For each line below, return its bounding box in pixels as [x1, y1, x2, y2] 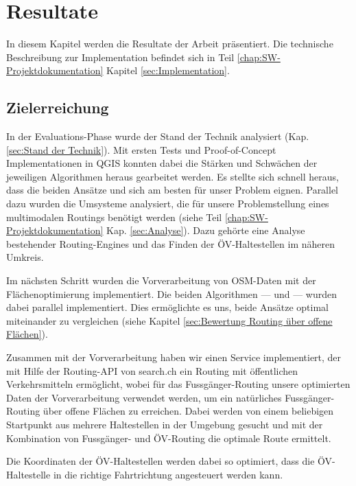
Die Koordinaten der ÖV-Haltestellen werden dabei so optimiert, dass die [6, 454, 315, 468]
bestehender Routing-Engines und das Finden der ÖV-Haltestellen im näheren [6, 236, 335, 251]
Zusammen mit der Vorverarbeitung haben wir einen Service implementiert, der [6, 350, 342, 364]
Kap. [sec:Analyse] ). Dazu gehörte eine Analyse [106, 223, 305, 238]
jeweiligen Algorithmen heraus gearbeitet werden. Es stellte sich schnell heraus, [6, 169, 339, 183]
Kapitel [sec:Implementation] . [106, 63, 230, 78]
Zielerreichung [6, 97, 109, 118]
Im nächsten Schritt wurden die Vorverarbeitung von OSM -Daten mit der [6, 273, 316, 288]
